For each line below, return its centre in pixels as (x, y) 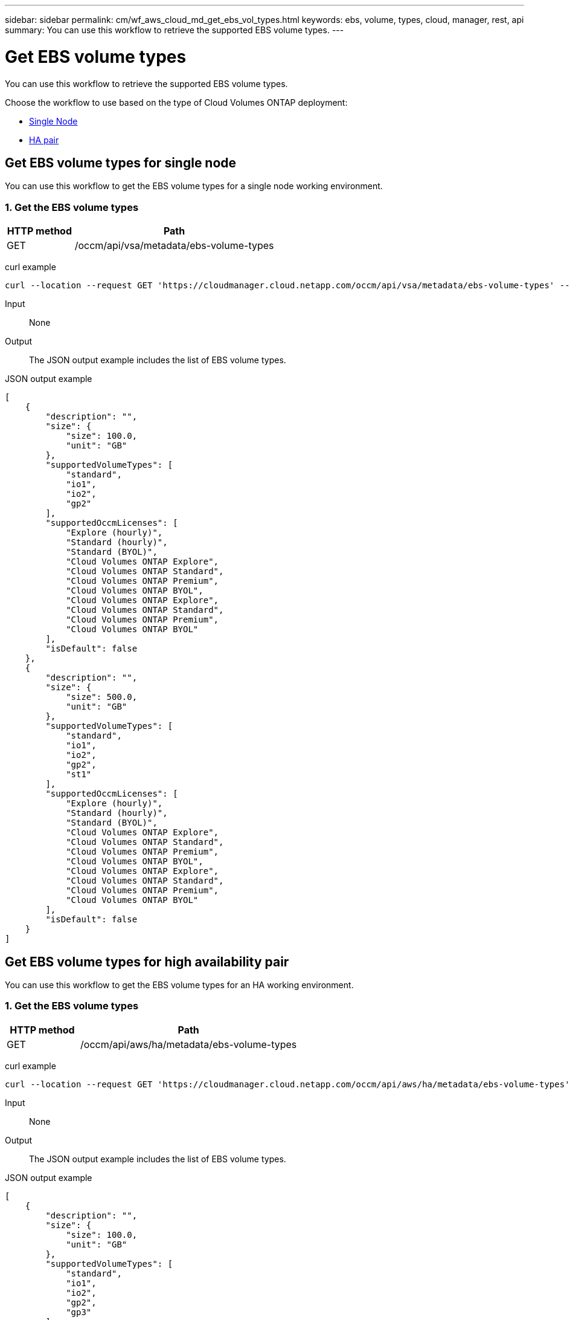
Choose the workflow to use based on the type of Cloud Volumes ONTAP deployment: (176, 102)
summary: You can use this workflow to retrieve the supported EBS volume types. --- (175, 30)
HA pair (44, 140)
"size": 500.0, (102, 697)
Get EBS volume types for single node (121, 163)
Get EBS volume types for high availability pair (147, 962)
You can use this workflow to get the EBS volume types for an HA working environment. (179, 985)
